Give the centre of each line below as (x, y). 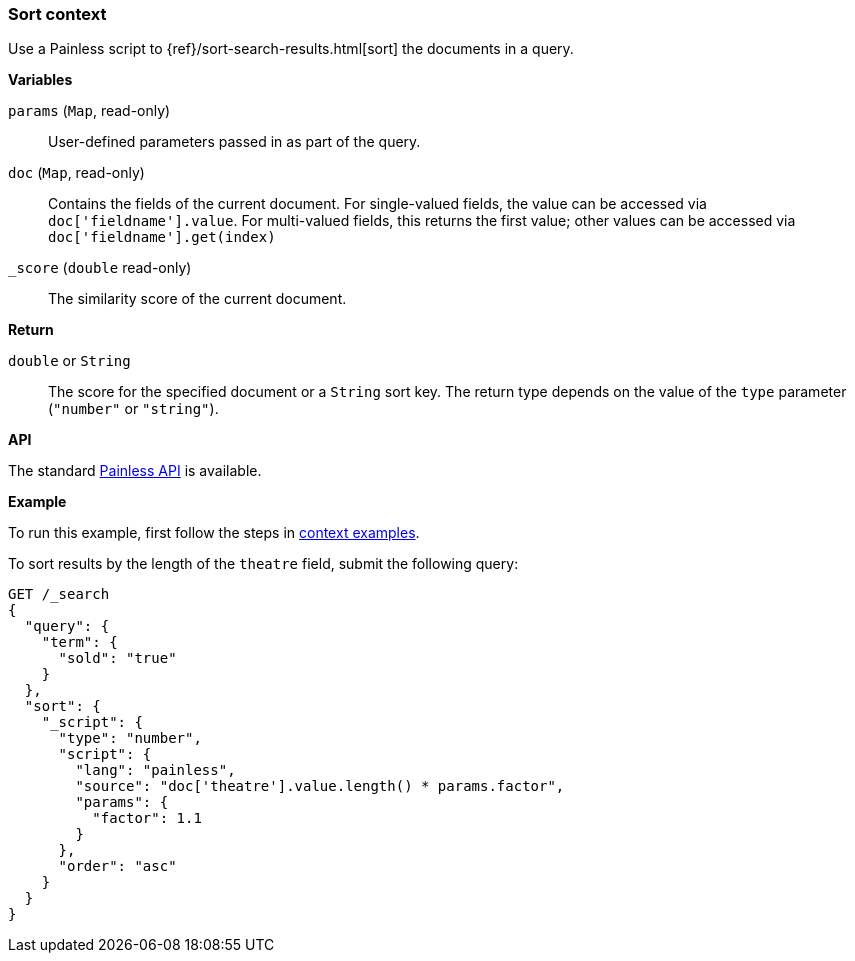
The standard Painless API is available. (135, 471)
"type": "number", (130, 738)
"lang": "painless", (155, 770)
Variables (40, 80)
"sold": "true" (117, 658)
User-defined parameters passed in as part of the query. (234, 142)
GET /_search (59, 594)
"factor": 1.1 (147, 818)
